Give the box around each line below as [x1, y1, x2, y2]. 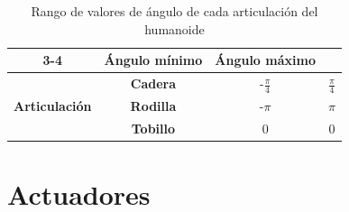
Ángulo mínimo [104, 51, 203, 69]
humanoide [144, 19, 205, 38]
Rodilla [130, 97, 177, 115]
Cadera [130, 74, 177, 93]
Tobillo [131, 118, 176, 137]
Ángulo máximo [215, 51, 316, 69]
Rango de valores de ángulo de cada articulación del [31, 2, 318, 20]
